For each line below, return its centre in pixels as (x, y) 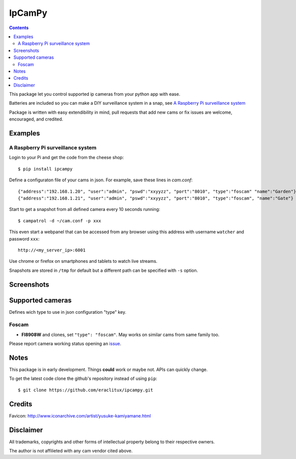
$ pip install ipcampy (45, 169)
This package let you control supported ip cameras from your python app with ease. (95, 94)
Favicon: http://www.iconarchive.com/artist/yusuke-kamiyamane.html (80, 416)
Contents (19, 28)
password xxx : (24, 239)
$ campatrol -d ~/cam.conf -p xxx (59, 221)
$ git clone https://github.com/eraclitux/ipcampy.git (86, 390)
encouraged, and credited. (36, 119)
